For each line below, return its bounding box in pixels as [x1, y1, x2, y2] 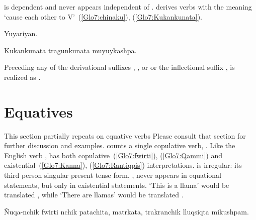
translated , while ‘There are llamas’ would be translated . [4, 189, 184, 200]
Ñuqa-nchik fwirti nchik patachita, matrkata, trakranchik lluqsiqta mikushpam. [4, 206, 249, 216]
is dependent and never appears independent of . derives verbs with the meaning [4, 2, 252, 12]
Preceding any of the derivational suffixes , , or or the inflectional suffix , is [4, 62, 235, 72]
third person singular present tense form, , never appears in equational [4, 170, 221, 180]
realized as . [4, 71, 41, 82]
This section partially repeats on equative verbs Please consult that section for [4, 130, 246, 141]
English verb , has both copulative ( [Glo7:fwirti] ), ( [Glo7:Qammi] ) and [4, 150, 222, 160]
